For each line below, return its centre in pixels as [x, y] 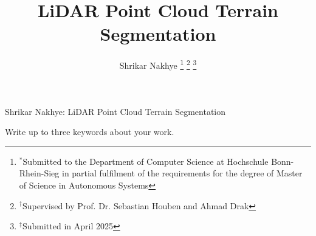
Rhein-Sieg [39, 173]
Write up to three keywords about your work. [90, 132]
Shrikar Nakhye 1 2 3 [158, 64]
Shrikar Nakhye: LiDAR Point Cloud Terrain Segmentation [115, 111]
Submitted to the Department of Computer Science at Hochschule [146, 161]
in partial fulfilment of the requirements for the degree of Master [182, 173]
